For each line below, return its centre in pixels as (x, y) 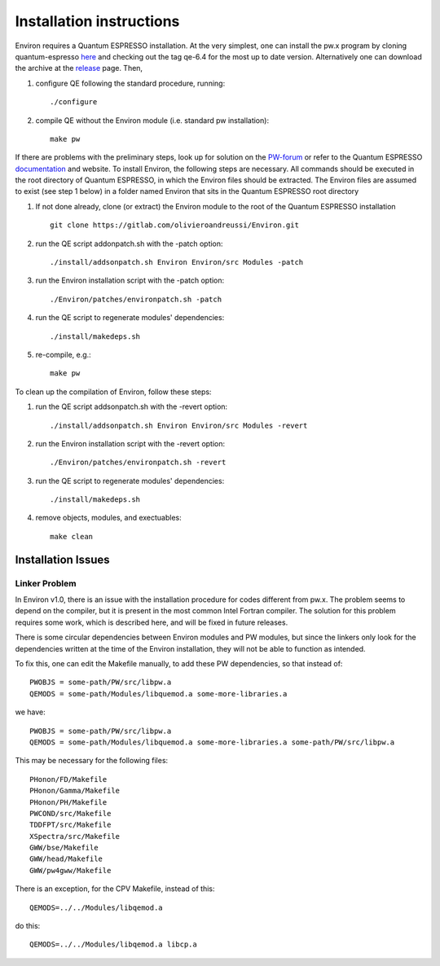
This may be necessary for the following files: (92, 761)
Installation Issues (62, 559)
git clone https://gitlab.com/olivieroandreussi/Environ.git (174, 225)
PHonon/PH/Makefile (68, 802)
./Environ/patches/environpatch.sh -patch (136, 299)
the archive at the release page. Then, (79, 68)
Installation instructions (97, 21)
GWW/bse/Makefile (64, 848)
